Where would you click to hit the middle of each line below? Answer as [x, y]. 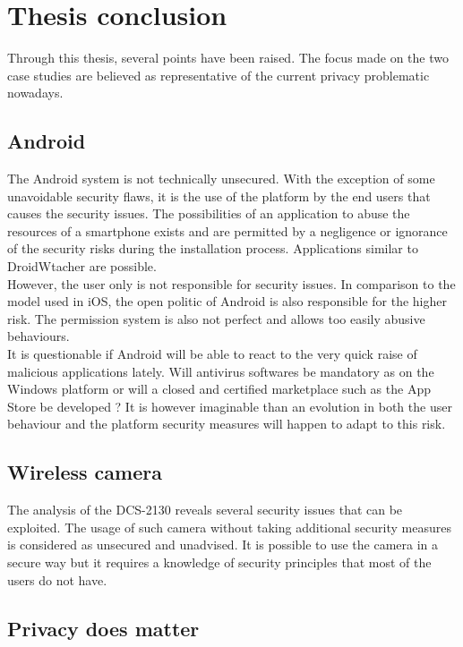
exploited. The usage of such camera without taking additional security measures [229, 527]
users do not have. [57, 579]
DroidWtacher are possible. [82, 266]
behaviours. [39, 336]
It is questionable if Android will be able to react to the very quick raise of [212, 354]
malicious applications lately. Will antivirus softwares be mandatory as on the [221, 371]
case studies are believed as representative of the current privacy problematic [219, 75]
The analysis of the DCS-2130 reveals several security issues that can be [205, 510]
